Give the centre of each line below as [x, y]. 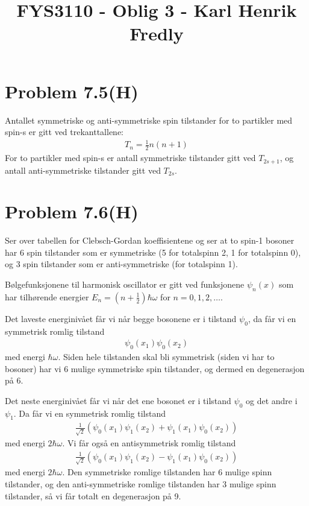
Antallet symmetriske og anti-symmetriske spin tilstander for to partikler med [149, 120]
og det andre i [271, 400]
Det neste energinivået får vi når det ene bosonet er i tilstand [118, 400]
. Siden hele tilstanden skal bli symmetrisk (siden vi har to [166, 357]
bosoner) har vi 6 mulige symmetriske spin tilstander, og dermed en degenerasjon [155, 368]
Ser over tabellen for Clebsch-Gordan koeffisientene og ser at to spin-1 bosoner [150, 240]
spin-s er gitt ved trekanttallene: [64, 132]
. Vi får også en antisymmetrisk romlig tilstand [149, 443]
